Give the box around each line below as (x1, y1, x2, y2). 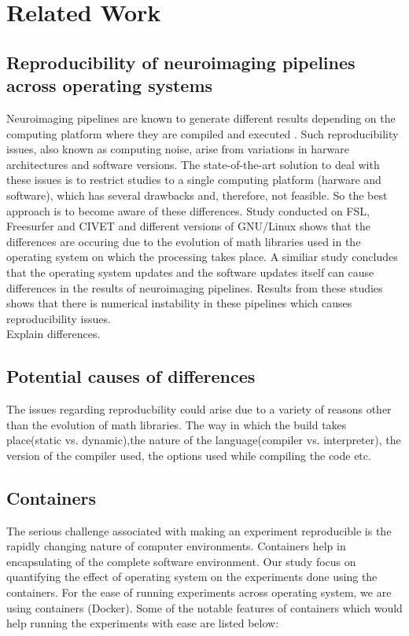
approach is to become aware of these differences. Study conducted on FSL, (6, 202, 370, 219)
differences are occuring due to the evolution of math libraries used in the (6, 233, 361, 249)
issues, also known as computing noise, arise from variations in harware (6, 141, 349, 157)
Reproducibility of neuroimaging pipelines (6, 50, 356, 74)
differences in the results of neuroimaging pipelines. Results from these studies (6, 279, 383, 296)
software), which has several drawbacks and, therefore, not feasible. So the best (6, 186, 388, 203)
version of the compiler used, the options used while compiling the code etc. (6, 447, 371, 463)
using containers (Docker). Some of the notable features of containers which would (6, 599, 403, 616)
